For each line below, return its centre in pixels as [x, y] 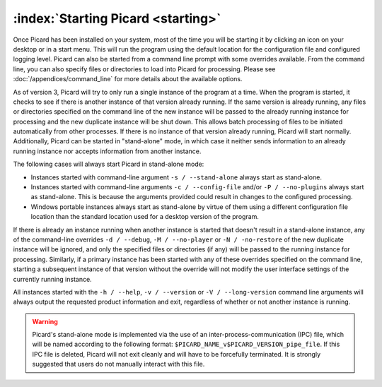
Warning [45, 321]
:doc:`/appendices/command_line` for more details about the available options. [128, 79]
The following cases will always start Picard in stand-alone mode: [109, 164]
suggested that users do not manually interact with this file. [118, 364]
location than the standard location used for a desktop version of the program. [145, 217]
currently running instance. [52, 279]
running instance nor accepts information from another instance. [107, 151]
